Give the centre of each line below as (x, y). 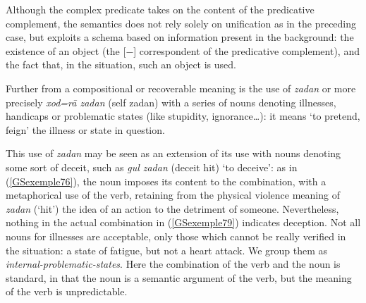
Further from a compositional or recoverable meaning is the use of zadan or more (181, 88)
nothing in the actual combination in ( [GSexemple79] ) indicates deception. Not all (183, 222)
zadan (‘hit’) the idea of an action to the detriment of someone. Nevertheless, (172, 208)
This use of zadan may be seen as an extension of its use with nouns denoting (173, 153)
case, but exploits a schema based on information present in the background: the (180, 37)
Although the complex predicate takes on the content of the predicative (160, 9)
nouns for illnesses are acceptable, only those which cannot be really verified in (176, 236)
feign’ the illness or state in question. (85, 129)
